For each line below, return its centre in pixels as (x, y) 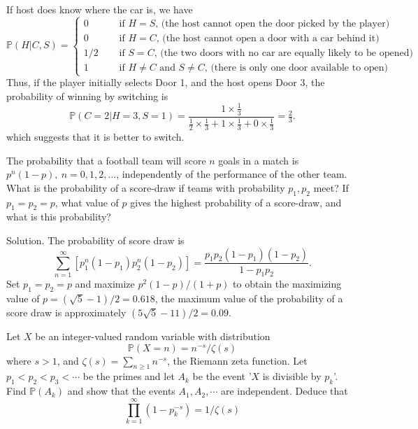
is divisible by (292, 376)
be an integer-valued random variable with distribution (153, 336)
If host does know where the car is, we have (100, 9)
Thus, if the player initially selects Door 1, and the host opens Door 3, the (166, 82)
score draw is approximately (66, 312)
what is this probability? (59, 217)
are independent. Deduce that (284, 391)
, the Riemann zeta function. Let (237, 360)
